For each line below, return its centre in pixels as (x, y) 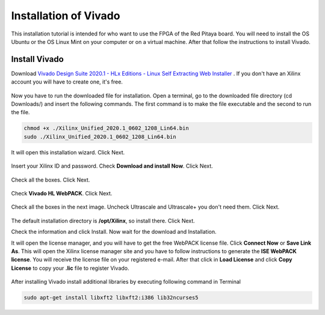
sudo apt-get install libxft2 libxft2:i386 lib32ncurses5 (111, 298)
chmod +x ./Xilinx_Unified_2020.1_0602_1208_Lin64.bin (106, 128)
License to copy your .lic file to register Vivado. (70, 268)
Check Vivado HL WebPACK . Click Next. (62, 193)
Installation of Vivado (66, 16)
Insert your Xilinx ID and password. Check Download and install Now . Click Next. (112, 166)
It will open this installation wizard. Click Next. (68, 152)
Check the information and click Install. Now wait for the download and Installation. (114, 232)
